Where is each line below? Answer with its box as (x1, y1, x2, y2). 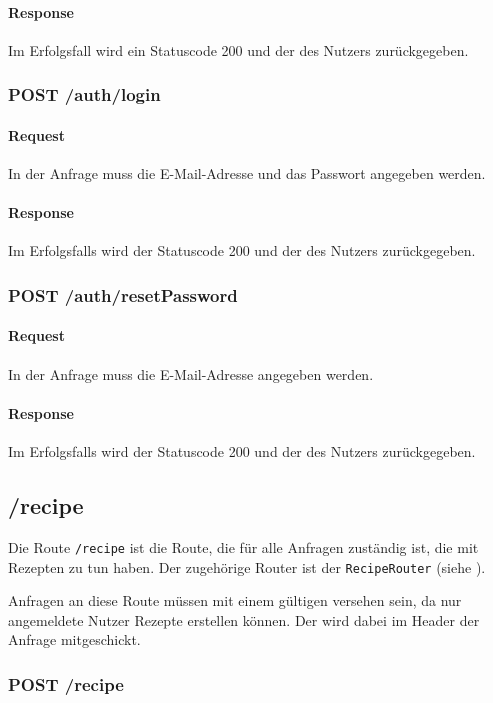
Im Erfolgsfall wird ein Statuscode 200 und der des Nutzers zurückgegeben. (8, 39, 469, 60)
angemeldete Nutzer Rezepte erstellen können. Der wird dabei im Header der (8, 609, 480, 630)
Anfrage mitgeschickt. (8, 629, 141, 650)
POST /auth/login (8, 82, 161, 107)
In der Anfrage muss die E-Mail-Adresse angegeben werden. (8, 363, 374, 384)
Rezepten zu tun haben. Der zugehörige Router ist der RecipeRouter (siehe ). (8, 556, 486, 577)
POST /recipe (8, 671, 124, 696)
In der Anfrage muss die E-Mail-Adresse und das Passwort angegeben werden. (8, 163, 486, 184)
